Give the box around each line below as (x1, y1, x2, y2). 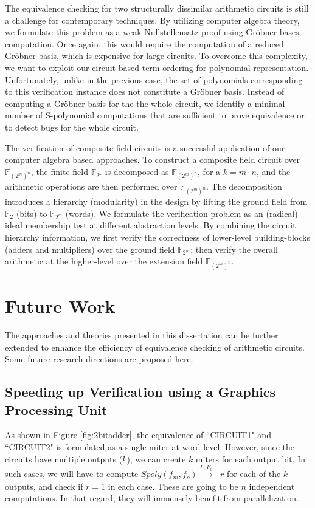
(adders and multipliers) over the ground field (5, 242, 175, 255)
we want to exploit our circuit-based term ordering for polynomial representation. (5, 61, 309, 74)
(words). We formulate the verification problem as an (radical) (65, 207, 298, 219)
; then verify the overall (190, 242, 278, 255)
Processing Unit (5, 400, 108, 419)
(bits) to (16, 207, 47, 219)
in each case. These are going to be (108, 479, 238, 492)
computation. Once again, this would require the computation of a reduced (5, 37, 284, 50)
